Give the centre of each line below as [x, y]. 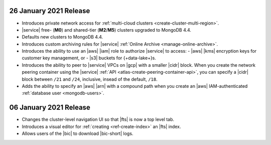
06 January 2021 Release [50, 108]
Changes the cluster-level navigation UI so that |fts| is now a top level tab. [98, 119]
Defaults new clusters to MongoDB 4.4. [62, 37]
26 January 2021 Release [50, 11]
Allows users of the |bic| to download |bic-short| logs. [78, 133]
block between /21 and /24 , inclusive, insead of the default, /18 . [90, 79]
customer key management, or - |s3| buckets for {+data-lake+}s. [89, 58]
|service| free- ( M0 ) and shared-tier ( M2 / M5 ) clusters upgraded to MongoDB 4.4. [107, 30]
